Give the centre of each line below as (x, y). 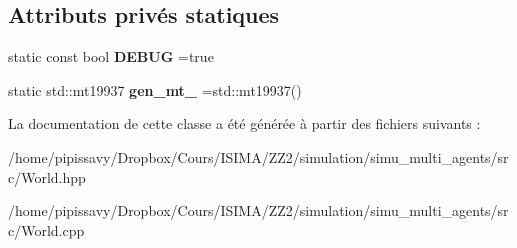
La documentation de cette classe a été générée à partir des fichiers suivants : (244, 123)
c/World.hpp (47, 176)
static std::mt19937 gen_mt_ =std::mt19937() (155, 89)
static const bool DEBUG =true (111, 56)
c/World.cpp (46, 229)
